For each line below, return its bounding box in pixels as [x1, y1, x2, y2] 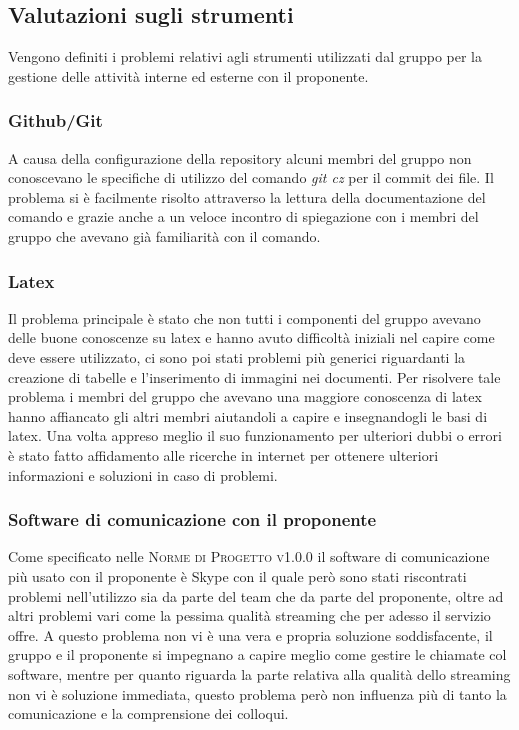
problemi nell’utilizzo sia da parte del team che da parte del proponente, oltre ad [8, 585, 504, 606]
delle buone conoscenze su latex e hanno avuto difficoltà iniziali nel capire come [8, 327, 495, 348]
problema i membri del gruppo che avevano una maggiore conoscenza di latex [8, 386, 482, 407]
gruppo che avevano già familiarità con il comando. [8, 225, 321, 246]
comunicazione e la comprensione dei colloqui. [8, 703, 289, 724]
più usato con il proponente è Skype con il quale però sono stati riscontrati [8, 565, 467, 586]
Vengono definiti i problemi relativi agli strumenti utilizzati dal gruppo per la [8, 46, 483, 67]
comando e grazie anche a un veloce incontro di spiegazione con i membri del [8, 206, 479, 227]
